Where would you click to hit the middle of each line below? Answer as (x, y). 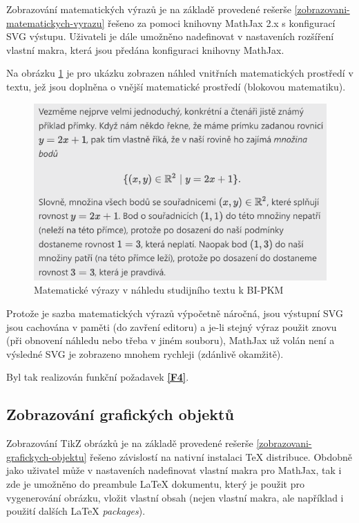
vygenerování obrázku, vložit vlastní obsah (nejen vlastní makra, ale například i (175, 497)
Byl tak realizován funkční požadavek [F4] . (98, 377)
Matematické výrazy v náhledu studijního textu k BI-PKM (159, 290)
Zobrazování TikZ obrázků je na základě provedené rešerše (130, 443)
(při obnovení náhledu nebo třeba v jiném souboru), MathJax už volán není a (171, 340)
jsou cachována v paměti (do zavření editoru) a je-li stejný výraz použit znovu (172, 326)
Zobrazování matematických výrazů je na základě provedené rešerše (149, 9)
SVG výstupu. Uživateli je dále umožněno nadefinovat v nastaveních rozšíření (170, 36)
